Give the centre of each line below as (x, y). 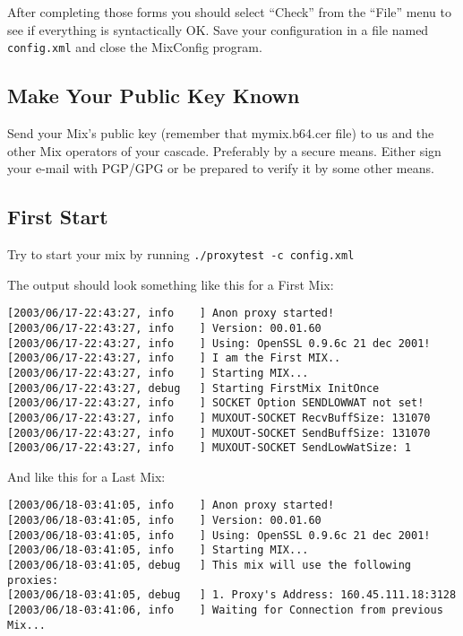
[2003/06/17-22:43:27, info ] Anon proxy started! (171, 314)
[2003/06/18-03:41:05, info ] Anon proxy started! (171, 505)
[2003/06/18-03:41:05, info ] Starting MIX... (158, 550)
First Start (58, 217)
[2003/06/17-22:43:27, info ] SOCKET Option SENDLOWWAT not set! (216, 403)
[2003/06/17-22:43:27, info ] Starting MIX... (158, 373)
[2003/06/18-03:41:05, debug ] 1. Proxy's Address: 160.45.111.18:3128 (232, 595)
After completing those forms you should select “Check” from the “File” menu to (230, 12)
